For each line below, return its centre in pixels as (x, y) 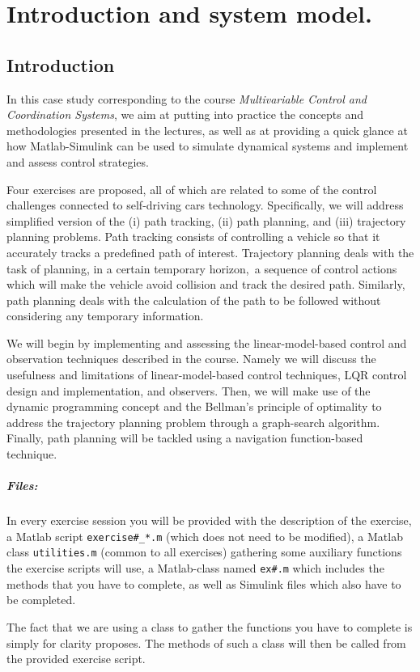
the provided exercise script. (76, 659)
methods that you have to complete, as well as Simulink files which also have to (204, 583)
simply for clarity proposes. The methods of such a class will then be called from (206, 642)
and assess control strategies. (78, 161)
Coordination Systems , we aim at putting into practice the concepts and (185, 114)
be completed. (41, 600)
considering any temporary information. (105, 316)
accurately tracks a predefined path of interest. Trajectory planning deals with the (210, 252)
